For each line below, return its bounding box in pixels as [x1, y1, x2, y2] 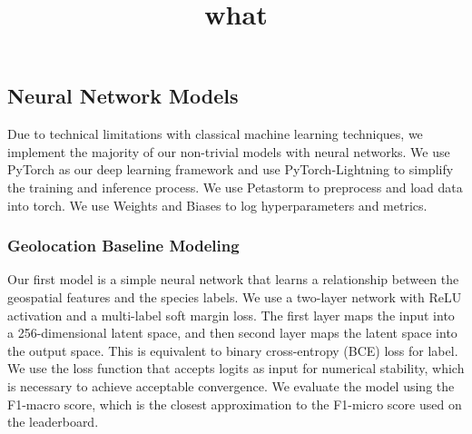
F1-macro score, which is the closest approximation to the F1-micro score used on [7, 394, 462, 413]
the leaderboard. [7, 412, 99, 431]
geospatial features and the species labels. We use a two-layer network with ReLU [7, 287, 462, 306]
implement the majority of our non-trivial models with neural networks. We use [7, 142, 450, 161]
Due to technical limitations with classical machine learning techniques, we [7, 124, 423, 143]
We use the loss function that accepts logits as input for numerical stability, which [7, 359, 465, 378]
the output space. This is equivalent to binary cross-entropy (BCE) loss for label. [7, 340, 458, 360]
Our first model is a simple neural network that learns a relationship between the [7, 270, 459, 289]
